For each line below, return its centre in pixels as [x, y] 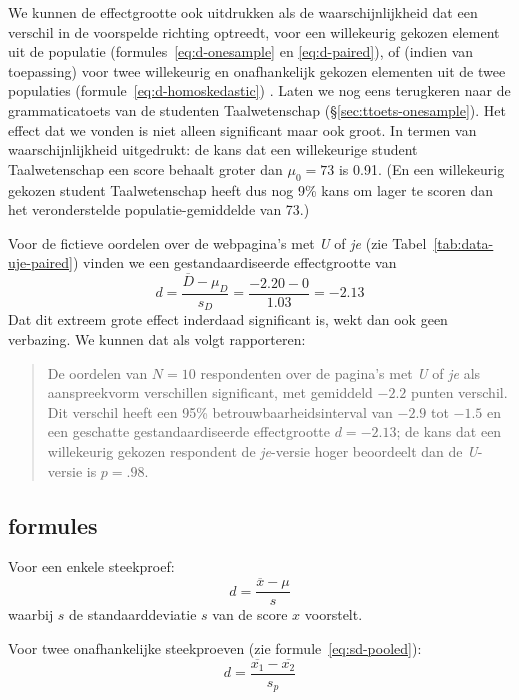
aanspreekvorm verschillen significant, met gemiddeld [210, 392]
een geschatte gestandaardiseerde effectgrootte [189, 431]
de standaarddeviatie [133, 614]
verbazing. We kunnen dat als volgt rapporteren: [157, 339]
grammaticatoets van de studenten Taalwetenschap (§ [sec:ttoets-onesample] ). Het [257, 109]
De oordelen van [97, 372]
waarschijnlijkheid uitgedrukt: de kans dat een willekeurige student [213, 149]
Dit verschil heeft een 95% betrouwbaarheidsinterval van [220, 411]
